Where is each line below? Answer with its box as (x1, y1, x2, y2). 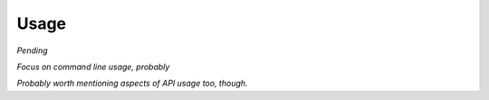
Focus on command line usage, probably (16, 61, 170, 72)
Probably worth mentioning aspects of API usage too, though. (16, 77, 248, 89)
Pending (16, 45, 49, 56)
